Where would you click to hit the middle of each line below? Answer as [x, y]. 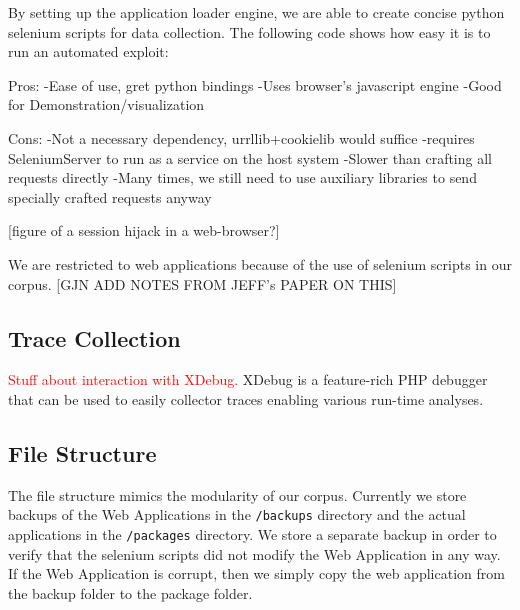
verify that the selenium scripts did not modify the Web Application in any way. [254, 553]
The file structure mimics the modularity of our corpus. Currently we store [237, 494]
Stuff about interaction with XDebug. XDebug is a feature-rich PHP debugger [248, 379]
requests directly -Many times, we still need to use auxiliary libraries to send [242, 177]
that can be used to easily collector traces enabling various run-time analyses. [246, 398]
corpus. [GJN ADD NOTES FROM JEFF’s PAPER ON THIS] [202, 283]
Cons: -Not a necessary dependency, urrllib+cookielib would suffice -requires [241, 137]
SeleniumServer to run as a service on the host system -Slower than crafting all [250, 157]
